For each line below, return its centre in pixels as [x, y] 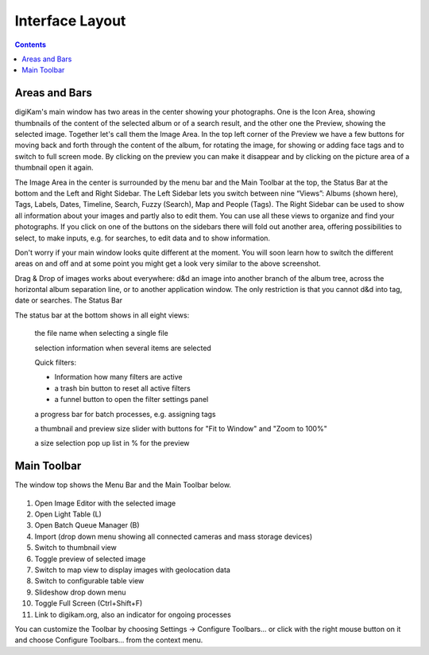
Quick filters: [56, 363]
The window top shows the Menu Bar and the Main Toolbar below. [123, 485]
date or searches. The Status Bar [69, 300]
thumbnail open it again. [54, 168]
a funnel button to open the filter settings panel [131, 400]
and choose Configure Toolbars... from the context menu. [109, 640]
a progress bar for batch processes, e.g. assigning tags [125, 414]
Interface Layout [70, 21]
